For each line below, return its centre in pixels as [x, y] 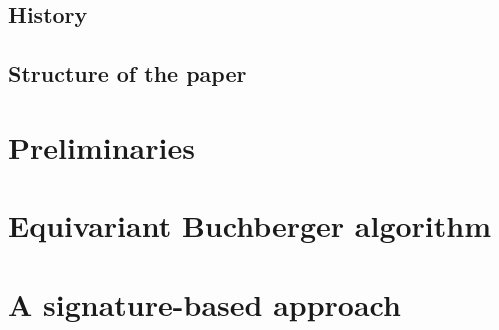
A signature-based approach [204, 303]
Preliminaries [101, 146]
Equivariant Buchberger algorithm [250, 225]
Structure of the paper [127, 73]
